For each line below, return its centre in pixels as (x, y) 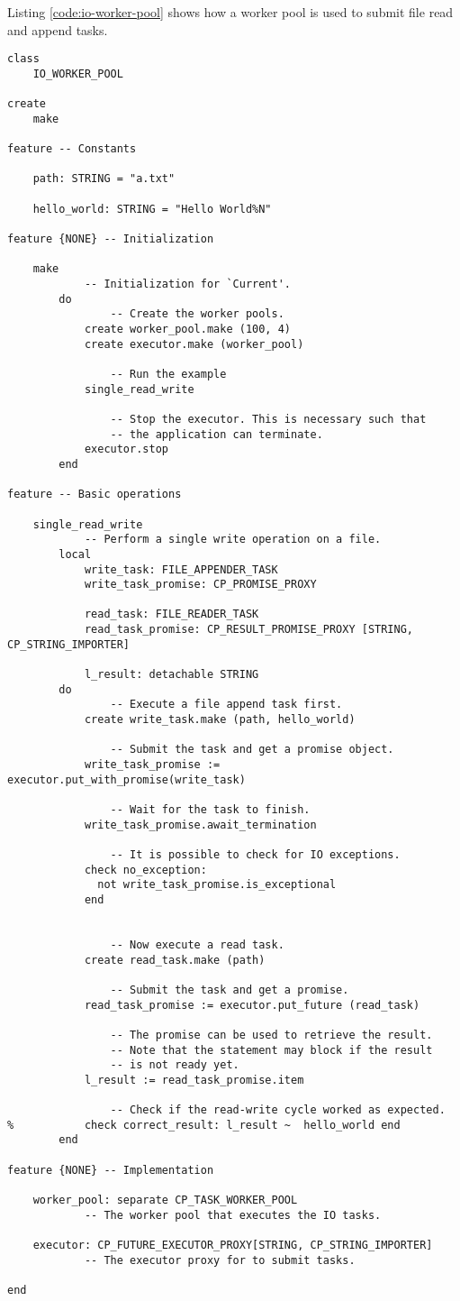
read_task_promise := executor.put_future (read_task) (252, 1005)
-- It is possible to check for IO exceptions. (255, 854)
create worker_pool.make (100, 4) (187, 329)
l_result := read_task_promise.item (194, 1080)
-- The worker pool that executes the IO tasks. (233, 1215)
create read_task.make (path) (175, 960)
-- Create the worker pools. (197, 314)
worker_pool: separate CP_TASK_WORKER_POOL (165, 1200)
